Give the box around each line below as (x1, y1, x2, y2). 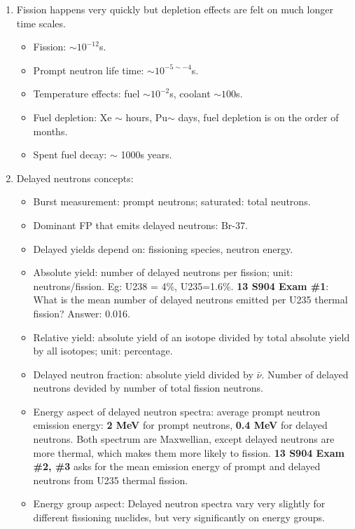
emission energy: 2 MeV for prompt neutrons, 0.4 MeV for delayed (33, 418, 328, 432)
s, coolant (169, 86, 211, 101)
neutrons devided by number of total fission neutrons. (33, 380, 263, 395)
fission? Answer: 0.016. (33, 305, 130, 320)
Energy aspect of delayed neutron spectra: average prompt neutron (33, 404, 321, 418)
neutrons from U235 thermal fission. (33, 472, 188, 487)
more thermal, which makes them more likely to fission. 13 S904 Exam (33, 445, 344, 460)
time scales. (16, 15, 66, 30)
